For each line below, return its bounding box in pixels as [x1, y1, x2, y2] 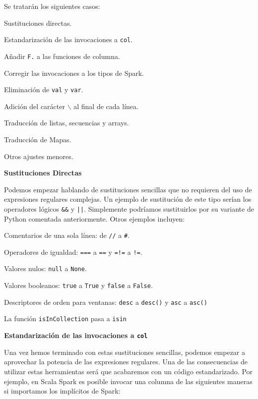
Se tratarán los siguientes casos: [4, 1, 100, 11]
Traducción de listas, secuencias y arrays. [4, 117, 129, 128]
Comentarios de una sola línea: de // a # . [4, 230, 130, 240]
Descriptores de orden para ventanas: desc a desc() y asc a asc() [4, 296, 207, 307]
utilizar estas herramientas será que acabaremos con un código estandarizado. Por [4, 366, 253, 376]
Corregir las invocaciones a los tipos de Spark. [4, 67, 144, 78]
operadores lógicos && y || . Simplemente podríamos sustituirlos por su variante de [4, 203, 254, 214]
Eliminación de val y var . [4, 84, 83, 95]
